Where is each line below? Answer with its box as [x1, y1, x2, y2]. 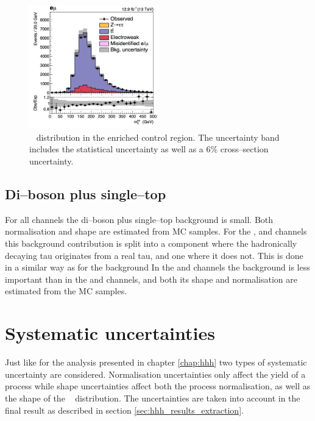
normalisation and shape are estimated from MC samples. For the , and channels [5, 225, 307, 238]
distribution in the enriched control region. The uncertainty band [36, 130, 280, 143]
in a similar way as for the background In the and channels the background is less [5, 261, 310, 274]
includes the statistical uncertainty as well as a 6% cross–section [29, 143, 269, 155]
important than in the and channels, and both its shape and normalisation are [5, 272, 297, 285]
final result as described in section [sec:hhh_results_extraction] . [5, 403, 244, 416]
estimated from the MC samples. [5, 285, 127, 297]
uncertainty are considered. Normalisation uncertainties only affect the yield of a [5, 367, 306, 380]
